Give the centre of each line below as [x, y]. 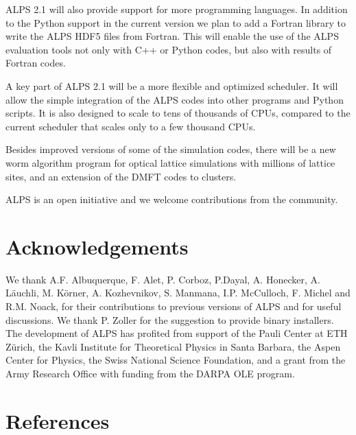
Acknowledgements [97, 246]
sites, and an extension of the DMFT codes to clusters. [121, 176]
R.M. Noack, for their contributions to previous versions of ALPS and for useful [174, 306]
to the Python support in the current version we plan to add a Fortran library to [176, 22]
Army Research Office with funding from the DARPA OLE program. [150, 373]
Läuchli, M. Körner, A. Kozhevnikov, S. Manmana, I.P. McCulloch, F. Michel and [178, 293]
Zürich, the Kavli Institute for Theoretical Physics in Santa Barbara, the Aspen [173, 346]
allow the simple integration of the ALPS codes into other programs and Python [175, 99]
